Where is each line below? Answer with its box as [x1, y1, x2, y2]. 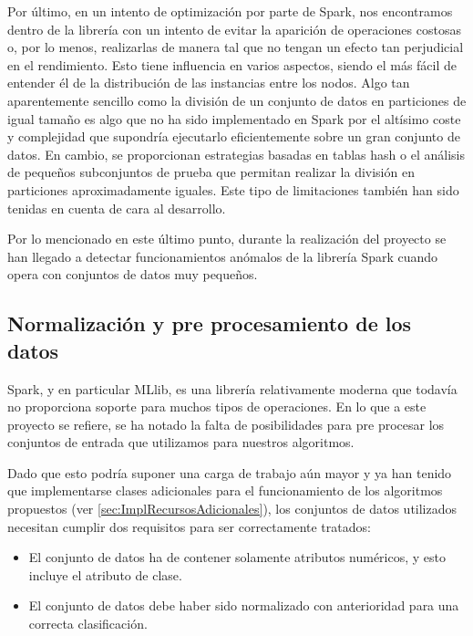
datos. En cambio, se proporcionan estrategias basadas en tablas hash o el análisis [7, 144, 465, 163]
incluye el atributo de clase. [28, 565, 182, 584]
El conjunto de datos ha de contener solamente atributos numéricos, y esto [28, 547, 447, 567]
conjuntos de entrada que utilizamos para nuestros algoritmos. [7, 433, 355, 452]
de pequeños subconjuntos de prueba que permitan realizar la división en [7, 162, 415, 182]
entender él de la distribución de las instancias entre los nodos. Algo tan [7, 73, 410, 92]
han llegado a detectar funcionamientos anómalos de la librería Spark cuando [7, 246, 438, 266]
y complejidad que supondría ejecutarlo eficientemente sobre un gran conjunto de [7, 127, 460, 146]
